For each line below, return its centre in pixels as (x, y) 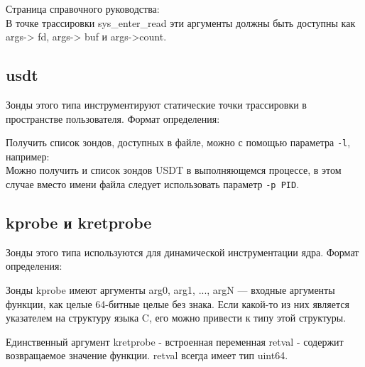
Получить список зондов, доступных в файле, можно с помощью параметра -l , (178, 142)
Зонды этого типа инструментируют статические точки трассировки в (156, 104)
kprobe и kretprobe (79, 223)
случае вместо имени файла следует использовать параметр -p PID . (153, 184)
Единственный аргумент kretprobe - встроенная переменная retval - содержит (175, 341)
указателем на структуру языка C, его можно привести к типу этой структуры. (176, 318)
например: (28, 156)
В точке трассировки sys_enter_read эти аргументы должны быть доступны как (181, 22)
